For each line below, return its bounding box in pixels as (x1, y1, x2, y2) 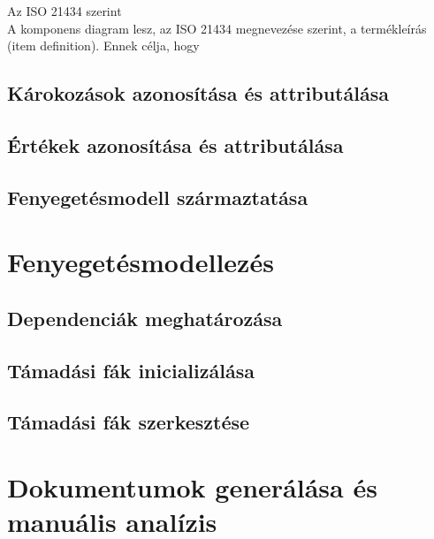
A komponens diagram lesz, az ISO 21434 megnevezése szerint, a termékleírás (7, 19, 427, 37)
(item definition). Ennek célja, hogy (7, 36, 200, 55)
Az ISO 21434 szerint (7, 2, 122, 19)
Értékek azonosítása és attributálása (7, 131, 344, 158)
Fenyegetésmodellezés (7, 244, 274, 280)
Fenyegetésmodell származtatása (7, 183, 308, 210)
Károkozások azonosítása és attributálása (7, 80, 389, 107)
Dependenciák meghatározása (7, 304, 283, 331)
